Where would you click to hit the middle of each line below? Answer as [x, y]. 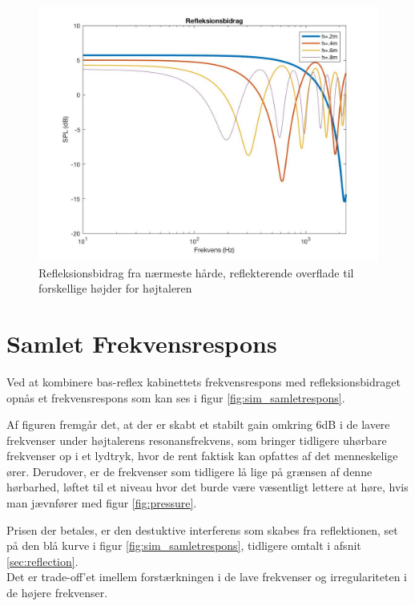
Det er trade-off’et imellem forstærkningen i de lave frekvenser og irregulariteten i [207, 577]
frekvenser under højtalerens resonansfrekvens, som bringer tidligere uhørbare [197, 440]
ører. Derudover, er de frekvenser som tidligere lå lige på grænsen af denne [189, 471]
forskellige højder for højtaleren [115, 288]
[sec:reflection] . [42, 561]
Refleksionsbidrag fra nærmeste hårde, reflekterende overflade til [196, 272]
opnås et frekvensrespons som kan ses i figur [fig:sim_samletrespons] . [176, 397]
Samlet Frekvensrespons [142, 343]
